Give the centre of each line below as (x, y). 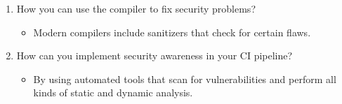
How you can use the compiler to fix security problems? (136, 8)
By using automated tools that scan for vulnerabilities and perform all (185, 79)
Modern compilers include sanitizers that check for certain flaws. (172, 32)
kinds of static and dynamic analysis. (113, 92)
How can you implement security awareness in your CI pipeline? (154, 55)
